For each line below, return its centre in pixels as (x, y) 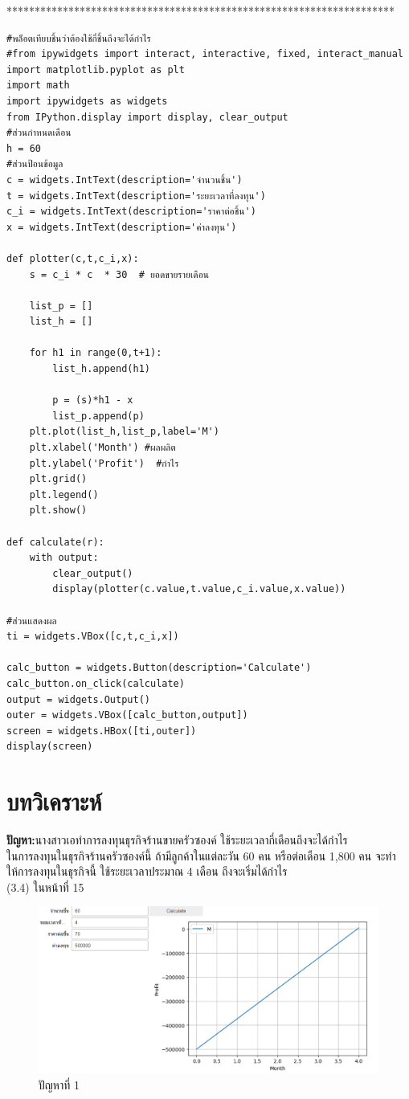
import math (38, 86)
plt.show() (58, 511)
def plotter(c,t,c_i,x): (73, 258)
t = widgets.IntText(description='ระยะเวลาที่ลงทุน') (136, 196)
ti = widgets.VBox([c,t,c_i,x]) (93, 637)
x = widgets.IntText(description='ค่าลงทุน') (122, 227)
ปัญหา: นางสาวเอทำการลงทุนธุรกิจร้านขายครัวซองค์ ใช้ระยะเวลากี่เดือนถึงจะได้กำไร (177, 840)
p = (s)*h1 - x (93, 400)
